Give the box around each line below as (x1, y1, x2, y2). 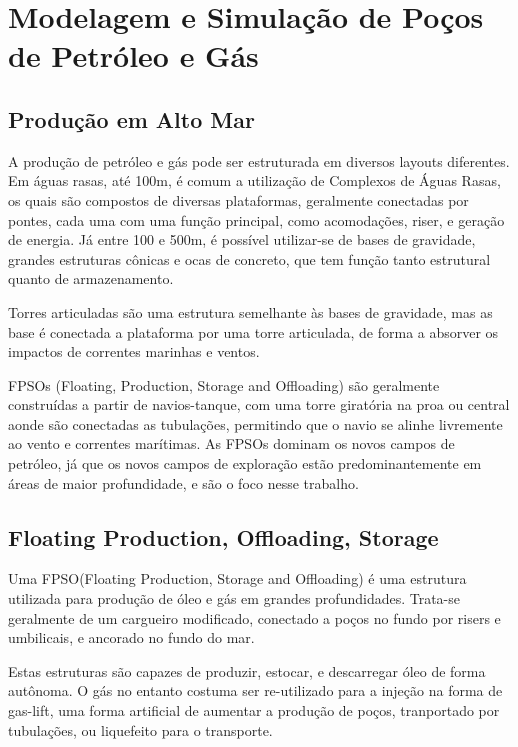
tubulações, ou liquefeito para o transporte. (8, 719, 273, 740)
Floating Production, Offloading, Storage (8, 521, 439, 552)
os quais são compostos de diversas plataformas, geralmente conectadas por (8, 189, 469, 210)
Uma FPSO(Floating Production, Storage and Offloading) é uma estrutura (8, 568, 467, 589)
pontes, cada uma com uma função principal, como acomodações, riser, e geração (8, 209, 505, 230)
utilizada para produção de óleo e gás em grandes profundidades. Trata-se (8, 588, 461, 609)
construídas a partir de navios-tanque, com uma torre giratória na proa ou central (8, 394, 510, 415)
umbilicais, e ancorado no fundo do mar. (8, 627, 255, 648)
